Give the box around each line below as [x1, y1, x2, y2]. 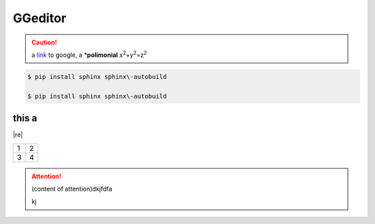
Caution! [31, 38, 58, 46]
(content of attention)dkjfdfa [31, 184, 112, 193]
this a [12, 112, 37, 124]
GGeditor [12, 10, 67, 26]
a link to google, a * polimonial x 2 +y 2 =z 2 [31, 49, 147, 59]
